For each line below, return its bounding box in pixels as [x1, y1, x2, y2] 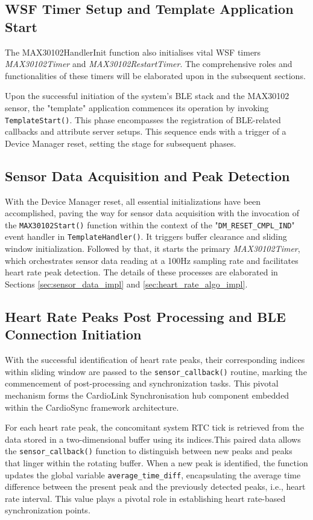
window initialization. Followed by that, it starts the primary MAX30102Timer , [5, 242, 300, 255]
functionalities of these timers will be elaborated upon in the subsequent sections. [5, 69, 306, 82]
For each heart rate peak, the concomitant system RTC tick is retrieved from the [5, 421, 304, 434]
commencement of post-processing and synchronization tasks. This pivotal [5, 377, 279, 390]
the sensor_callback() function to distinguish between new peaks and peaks [5, 445, 292, 457]
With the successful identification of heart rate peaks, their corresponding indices [5, 353, 305, 366]
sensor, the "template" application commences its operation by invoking [5, 101, 269, 114]
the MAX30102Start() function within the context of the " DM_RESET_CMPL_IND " [5, 218, 295, 231]
